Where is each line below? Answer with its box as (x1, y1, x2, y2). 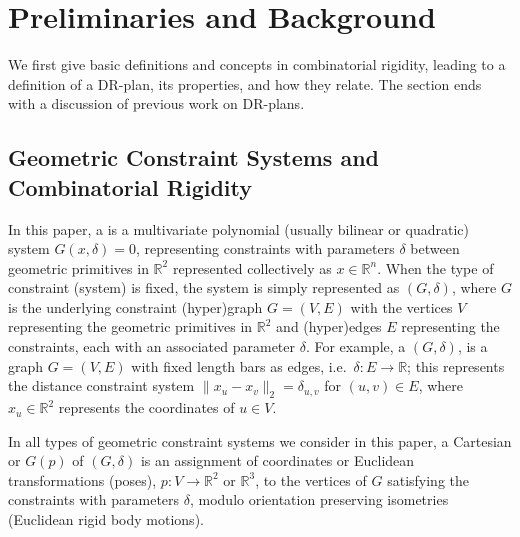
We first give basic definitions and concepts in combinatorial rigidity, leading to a (8, 54, 506, 75)
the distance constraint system (8, 375, 195, 396)
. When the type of (377, 257, 494, 278)
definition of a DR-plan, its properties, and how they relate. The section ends (8, 73, 482, 94)
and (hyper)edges (276, 316, 382, 337)
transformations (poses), (8, 469, 157, 490)
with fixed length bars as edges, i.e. (131, 355, 347, 376)
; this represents (407, 355, 505, 376)
